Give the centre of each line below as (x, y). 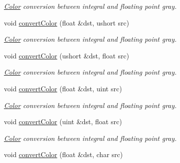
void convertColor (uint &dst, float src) (63, 122)
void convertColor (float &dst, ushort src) (67, 22)
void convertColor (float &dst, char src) (64, 154)
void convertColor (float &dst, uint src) (63, 88)
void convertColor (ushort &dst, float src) (67, 55)
